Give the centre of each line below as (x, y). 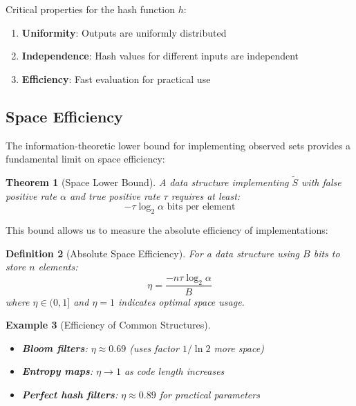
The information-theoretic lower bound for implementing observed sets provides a (178, 145)
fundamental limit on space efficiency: (85, 159)
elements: (58, 267)
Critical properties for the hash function (90, 9)
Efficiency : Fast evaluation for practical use (116, 79)
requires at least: (206, 195)
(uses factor (154, 348)
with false (321, 182)
